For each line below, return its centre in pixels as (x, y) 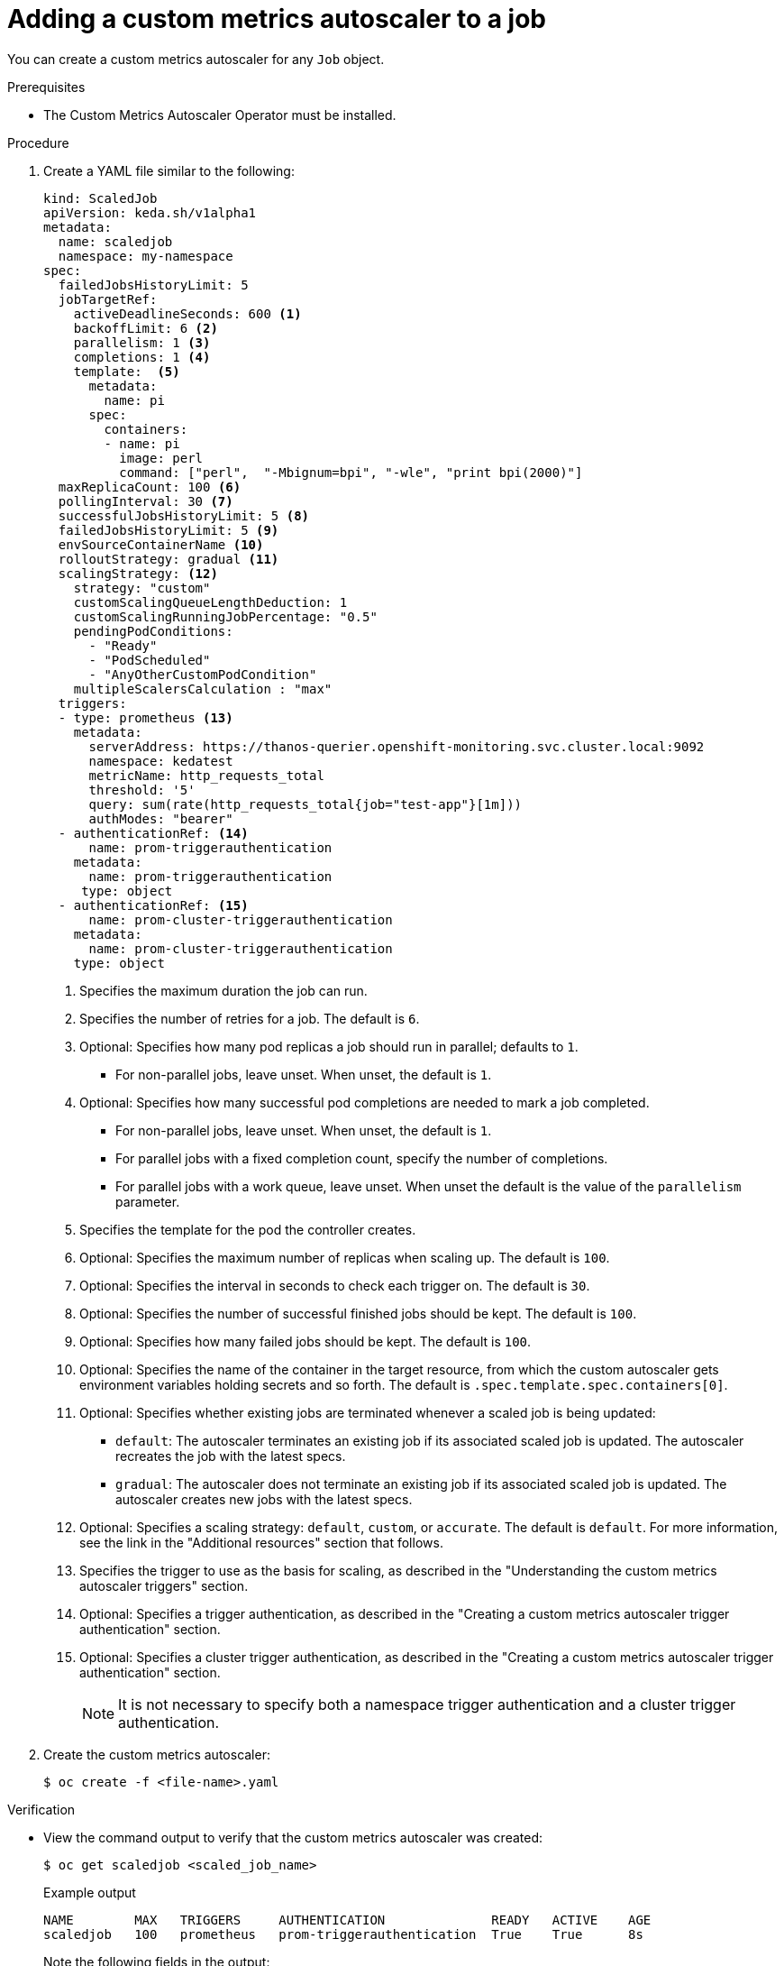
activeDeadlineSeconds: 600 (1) (187, 313)
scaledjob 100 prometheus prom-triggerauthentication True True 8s (343, 1934)
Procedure (38, 142)
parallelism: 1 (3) (142, 342)
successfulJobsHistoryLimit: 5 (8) (184, 515)
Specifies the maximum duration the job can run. (223, 990)
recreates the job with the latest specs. (231, 1456)
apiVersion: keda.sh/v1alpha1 (150, 212)
